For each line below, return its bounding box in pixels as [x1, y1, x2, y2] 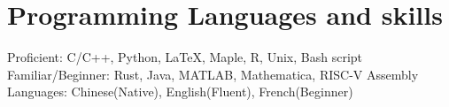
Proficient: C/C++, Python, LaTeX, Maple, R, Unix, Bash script [7, 48, 363, 66]
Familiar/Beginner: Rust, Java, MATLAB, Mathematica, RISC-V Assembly [7, 65, 419, 83]
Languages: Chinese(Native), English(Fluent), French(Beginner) [7, 82, 353, 101]
